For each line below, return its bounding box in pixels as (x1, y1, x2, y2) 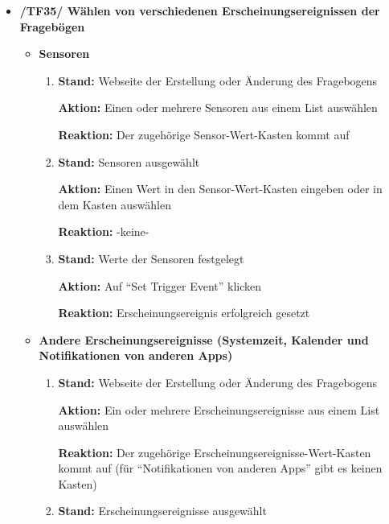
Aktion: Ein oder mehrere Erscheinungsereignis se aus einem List (58, 401, 380, 418)
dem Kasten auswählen (58, 196, 171, 212)
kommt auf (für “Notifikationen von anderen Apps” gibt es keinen (58, 460, 383, 477)
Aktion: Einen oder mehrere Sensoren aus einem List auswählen (58, 99, 378, 116)
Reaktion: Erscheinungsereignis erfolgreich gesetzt (58, 304, 310, 321)
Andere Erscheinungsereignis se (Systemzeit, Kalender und (39, 331, 369, 348)
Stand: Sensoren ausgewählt (58, 153, 200, 170)
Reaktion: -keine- (58, 223, 149, 240)
